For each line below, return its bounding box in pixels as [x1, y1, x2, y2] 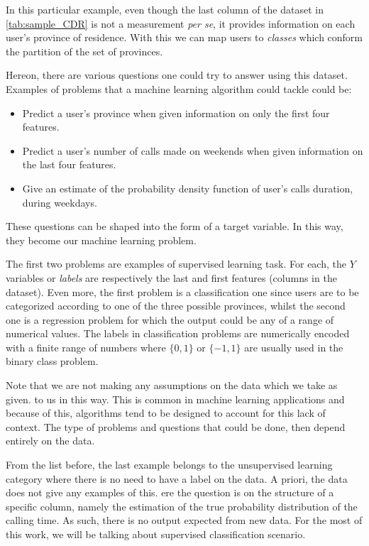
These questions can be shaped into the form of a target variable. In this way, [6, 219, 343, 234]
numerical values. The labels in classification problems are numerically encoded [6, 326, 350, 341]
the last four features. [22, 157, 116, 172]
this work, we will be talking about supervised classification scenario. [6, 527, 306, 541]
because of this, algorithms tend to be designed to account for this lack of [6, 405, 326, 420]
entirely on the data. [6, 433, 95, 448]
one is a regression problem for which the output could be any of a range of [6, 312, 334, 327]
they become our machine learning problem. [6, 232, 197, 247]
